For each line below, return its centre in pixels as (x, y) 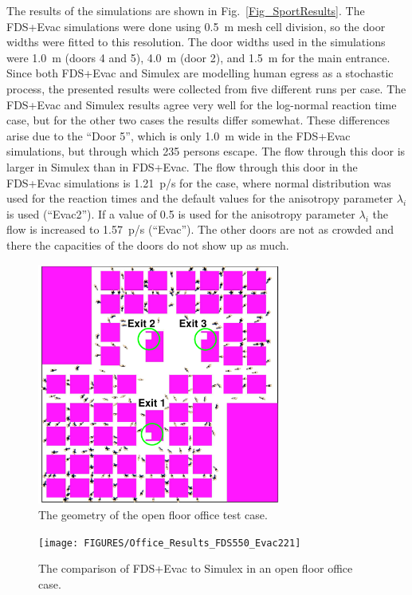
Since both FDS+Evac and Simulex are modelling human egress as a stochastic (200, 73)
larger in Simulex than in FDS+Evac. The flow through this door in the (182, 166)
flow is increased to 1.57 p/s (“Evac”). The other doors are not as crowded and (200, 229)
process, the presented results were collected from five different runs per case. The (206, 88)
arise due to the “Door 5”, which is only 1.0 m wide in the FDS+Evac (179, 135)
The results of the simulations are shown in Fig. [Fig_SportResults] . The (186, 10)
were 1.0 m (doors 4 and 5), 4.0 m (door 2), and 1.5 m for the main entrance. (198, 57)
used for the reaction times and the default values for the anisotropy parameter (200, 198)
